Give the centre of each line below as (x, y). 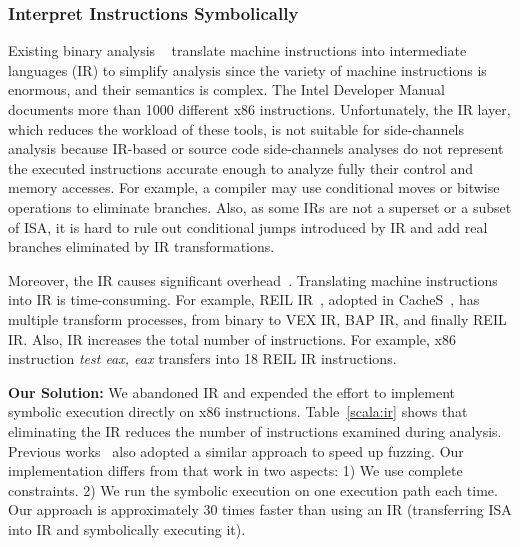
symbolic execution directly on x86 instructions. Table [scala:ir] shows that (238, 411)
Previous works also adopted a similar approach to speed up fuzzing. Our (236, 450)
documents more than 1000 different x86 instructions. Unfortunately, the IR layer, (259, 109)
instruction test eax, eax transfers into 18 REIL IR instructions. (202, 358)
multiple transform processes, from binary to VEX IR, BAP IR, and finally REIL (257, 318)
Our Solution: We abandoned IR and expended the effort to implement (232, 391)
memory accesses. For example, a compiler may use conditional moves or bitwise (254, 187)
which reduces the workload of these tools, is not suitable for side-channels (236, 128)
